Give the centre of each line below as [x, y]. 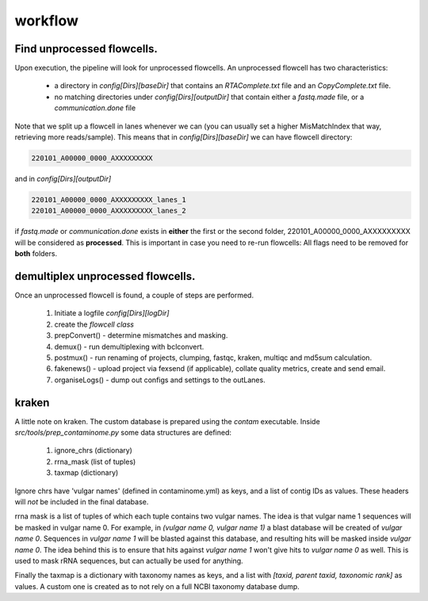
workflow [46, 21]
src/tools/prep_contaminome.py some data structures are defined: [123, 433]
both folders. [36, 254]
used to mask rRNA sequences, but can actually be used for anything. [129, 561]
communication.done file [95, 108]
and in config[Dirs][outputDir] [63, 178]
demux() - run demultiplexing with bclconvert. [129, 346]
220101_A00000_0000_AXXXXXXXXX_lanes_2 [109, 211]
